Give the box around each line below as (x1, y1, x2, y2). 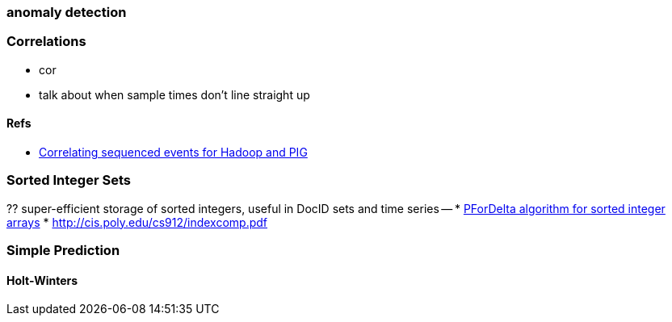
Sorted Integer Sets (6, 172, 131, 189)
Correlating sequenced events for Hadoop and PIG (39, 144, 308, 159)
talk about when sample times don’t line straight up (39, 87, 310, 102)
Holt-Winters (6, 273, 78, 287)
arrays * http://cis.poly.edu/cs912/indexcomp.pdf (6, 215, 268, 229)
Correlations (6, 33, 86, 50)
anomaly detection (6, 4, 127, 20)
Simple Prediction (6, 242, 120, 259)
